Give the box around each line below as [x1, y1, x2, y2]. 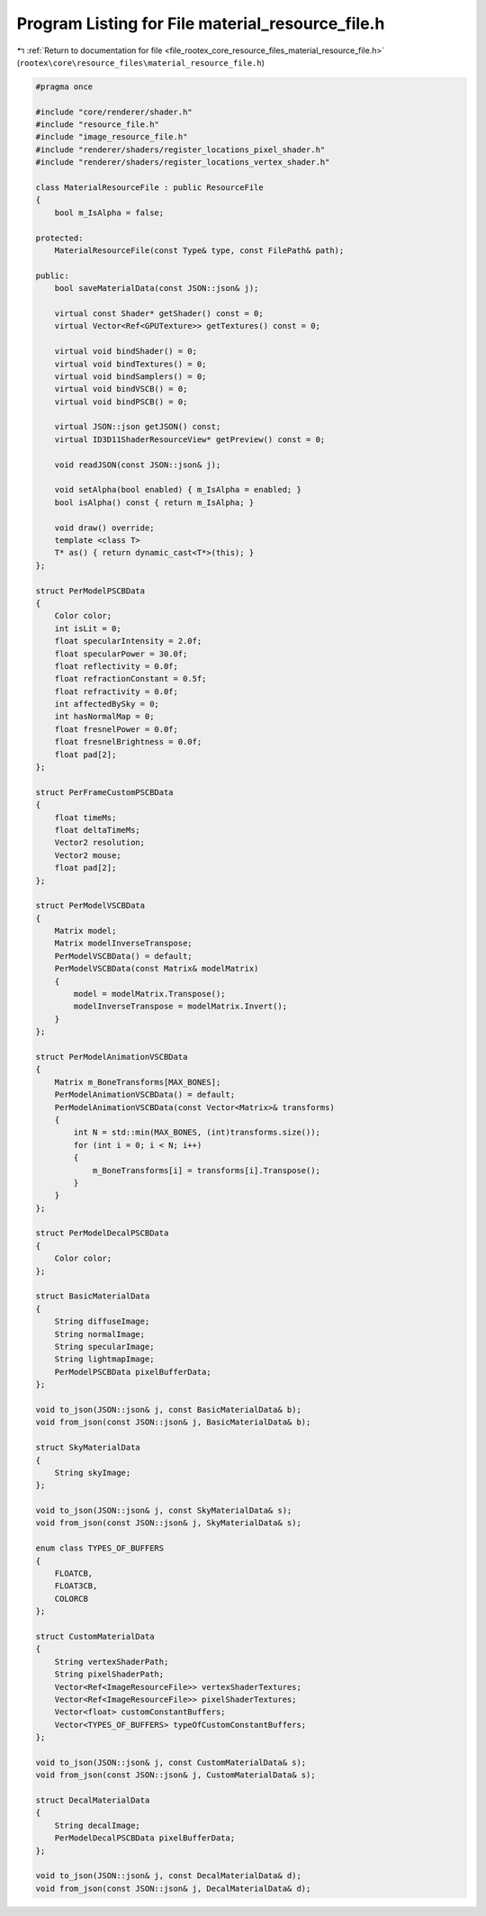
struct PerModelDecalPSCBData [35, 1228, 169, 1238]
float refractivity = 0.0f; [54, 686, 179, 697]
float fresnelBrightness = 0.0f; [54, 737, 202, 747]
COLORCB [54, 1594, 89, 1604]
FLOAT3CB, [54, 1581, 98, 1591]
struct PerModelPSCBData [35, 585, 146, 596]
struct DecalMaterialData [35, 1795, 150, 1805]
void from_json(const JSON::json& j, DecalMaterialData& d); [35, 1883, 311, 1893]
